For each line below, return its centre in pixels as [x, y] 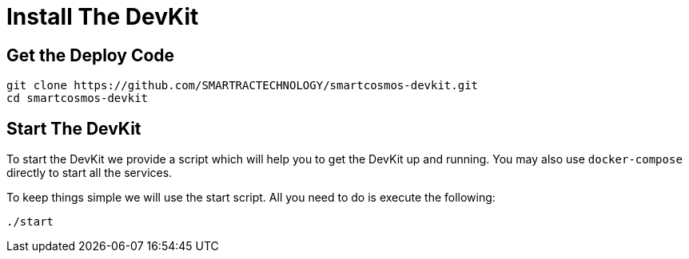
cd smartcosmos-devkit [78, 98]
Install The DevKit [103, 17]
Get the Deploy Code [91, 55]
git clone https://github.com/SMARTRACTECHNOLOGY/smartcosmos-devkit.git [243, 86]
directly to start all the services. [90, 173]
